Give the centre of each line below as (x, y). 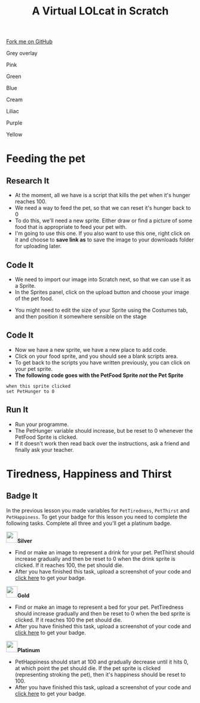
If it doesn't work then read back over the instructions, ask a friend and (102, 443)
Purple (14, 123)
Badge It (22, 496)
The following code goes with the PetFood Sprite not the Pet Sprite (99, 375)
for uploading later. (38, 246)
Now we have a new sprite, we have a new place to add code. (91, 349)
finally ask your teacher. (44, 449)
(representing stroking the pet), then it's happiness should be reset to (100, 674)
